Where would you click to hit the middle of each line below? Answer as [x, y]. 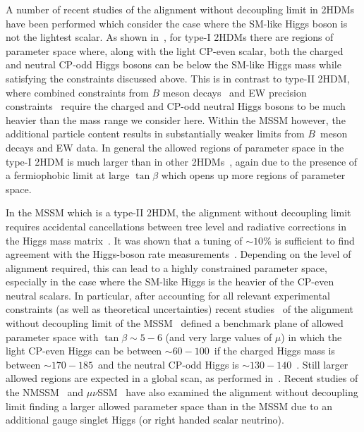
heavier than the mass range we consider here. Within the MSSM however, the [176, 119]
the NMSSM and [45, 392]
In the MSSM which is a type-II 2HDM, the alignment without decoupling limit [178, 212]
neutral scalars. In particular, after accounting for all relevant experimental [168, 295]
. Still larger [322, 364]
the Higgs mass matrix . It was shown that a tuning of [124, 240]
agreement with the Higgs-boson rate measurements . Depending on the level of [178, 254]
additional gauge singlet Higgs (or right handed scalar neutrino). [145, 420]
